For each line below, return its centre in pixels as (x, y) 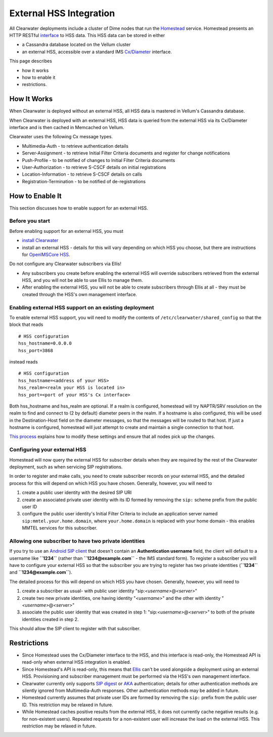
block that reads (26, 324)
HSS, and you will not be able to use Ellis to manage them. (83, 280)
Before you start (30, 221)
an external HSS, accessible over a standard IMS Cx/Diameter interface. (97, 52)
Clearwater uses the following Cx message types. (61, 137)
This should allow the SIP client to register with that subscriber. (75, 629)
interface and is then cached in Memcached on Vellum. (67, 127)
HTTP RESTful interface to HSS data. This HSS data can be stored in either (87, 35)
